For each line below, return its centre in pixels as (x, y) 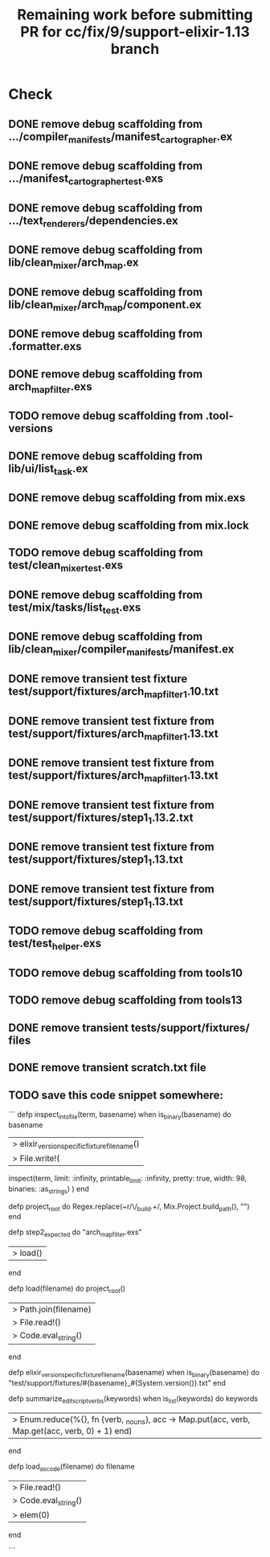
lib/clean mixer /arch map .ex (74, 264)
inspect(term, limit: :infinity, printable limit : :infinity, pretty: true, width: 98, (128, 1179)
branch (135, 49)
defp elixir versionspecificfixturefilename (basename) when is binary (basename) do (134, 1374)
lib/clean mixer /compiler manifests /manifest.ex (121, 650)
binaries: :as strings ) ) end (49, 1190)
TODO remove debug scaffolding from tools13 (125, 1001)
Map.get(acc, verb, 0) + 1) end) (72, 1431)
